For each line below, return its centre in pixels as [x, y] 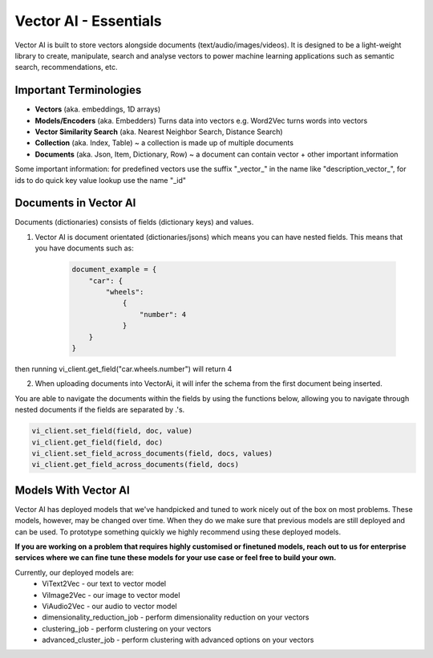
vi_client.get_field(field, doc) [97, 442]
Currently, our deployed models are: [74, 572]
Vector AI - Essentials [88, 21]
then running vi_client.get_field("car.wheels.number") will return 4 [123, 368]
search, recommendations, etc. [66, 67]
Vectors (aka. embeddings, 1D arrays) [98, 109]
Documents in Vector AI [75, 203]
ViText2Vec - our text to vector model [104, 584]
